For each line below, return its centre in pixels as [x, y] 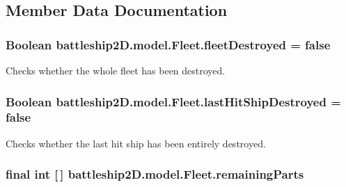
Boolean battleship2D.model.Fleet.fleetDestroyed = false [168, 44]
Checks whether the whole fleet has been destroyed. [116, 70]
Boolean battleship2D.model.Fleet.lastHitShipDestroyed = [173, 101]
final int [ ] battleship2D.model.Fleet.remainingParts [155, 174]
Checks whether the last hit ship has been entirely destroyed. [136, 143]
